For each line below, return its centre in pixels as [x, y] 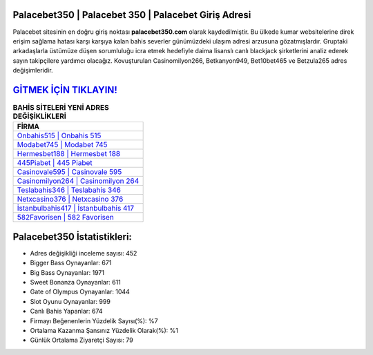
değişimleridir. [33, 70]
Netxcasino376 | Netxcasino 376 [70, 199]
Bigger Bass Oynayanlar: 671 [71, 263]
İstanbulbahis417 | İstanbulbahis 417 [76, 209]
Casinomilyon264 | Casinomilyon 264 [78, 181]
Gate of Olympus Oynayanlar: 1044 [80, 292]
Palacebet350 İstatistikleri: [73, 237]
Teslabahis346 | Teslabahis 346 [69, 190]
